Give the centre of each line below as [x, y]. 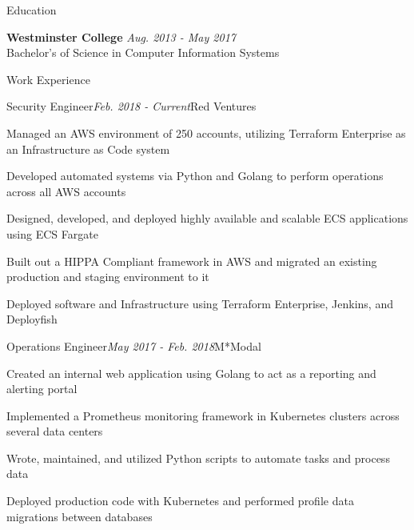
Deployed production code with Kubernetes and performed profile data [180, 501]
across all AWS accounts [66, 191]
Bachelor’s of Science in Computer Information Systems [143, 52]
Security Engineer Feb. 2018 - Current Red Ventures [131, 106]
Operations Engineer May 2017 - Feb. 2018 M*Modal [134, 345]
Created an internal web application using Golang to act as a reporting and [191, 373]
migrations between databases [80, 516]
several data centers [55, 431]
